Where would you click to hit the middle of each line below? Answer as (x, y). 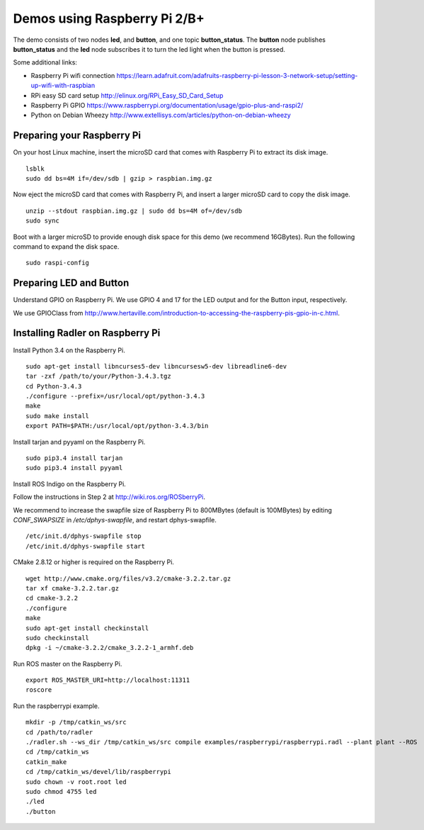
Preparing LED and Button (71, 283)
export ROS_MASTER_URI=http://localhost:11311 (108, 680)
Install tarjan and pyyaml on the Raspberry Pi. (79, 442)
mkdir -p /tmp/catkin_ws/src (76, 722)
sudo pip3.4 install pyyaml (74, 468)
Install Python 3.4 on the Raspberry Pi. (69, 350)
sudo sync (42, 221)
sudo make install (58, 416)
